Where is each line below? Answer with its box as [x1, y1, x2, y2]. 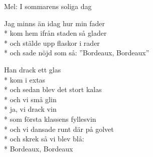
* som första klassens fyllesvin [4, 113, 96, 124]
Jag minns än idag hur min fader [4, 18, 105, 28]
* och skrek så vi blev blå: [4, 133, 84, 144]
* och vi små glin [4, 94, 57, 104]
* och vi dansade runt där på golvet [4, 123, 114, 134]
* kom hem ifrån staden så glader [4, 28, 107, 38]
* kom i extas [4, 74, 46, 85]
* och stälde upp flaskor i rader [4, 37, 100, 48]
